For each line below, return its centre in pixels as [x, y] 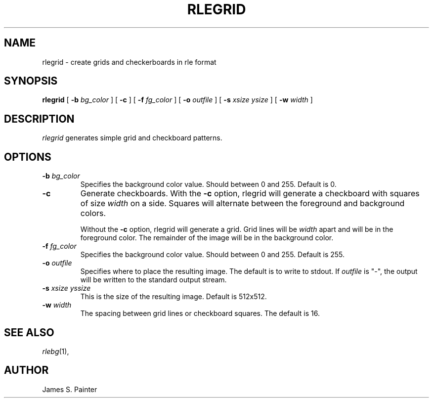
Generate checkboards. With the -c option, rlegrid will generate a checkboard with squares [250, 194]
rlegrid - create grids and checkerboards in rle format [129, 62]
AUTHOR [26, 370]
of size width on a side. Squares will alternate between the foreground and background [242, 203]
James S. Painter [70, 389]
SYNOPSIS [31, 81]
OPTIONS [28, 157]
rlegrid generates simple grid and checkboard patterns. [132, 138]
